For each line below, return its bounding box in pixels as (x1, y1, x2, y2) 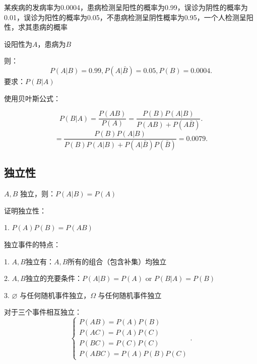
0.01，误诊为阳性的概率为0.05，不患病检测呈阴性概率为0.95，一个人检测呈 (4, 12, 246, 22)
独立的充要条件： (25, 273, 82, 283)
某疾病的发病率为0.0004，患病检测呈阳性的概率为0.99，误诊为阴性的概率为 (4, 2, 248, 12)
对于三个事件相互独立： (4, 307, 82, 317)
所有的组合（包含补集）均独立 (68, 256, 167, 266)
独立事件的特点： (4, 239, 60, 249)
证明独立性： (4, 205, 46, 215)
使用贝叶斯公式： (4, 93, 60, 103)
